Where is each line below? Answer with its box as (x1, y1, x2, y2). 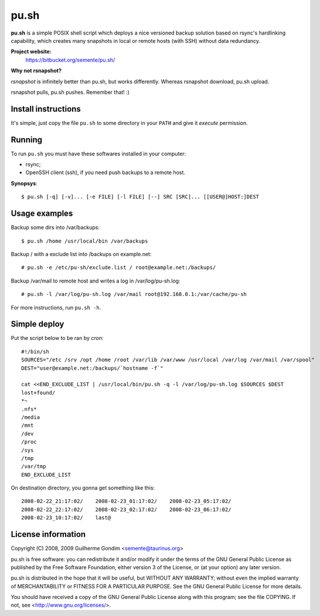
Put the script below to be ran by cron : (11, 335, 104, 342)
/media (21, 414, 40, 420)
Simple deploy (11, 319, 64, 329)
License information (11, 529, 86, 539)
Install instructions (11, 104, 81, 114)
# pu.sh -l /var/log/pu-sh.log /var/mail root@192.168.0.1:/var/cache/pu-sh (21, 291, 247, 298)
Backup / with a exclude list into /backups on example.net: (11, 250, 152, 257)
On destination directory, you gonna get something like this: (11, 484, 155, 492)
